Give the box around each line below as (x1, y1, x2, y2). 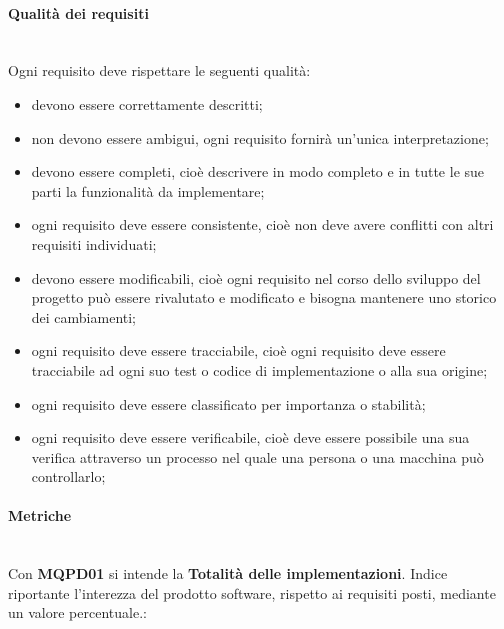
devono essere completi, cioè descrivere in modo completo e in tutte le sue (31, 161, 485, 182)
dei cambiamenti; (31, 306, 137, 327)
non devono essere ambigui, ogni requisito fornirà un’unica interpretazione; (31, 127, 489, 148)
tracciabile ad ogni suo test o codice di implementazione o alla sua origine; (31, 359, 488, 380)
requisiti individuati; (31, 233, 157, 254)
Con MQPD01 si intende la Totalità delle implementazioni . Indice (8, 563, 448, 584)
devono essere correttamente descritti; (31, 93, 263, 114)
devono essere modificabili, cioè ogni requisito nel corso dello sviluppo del (31, 267, 481, 288)
